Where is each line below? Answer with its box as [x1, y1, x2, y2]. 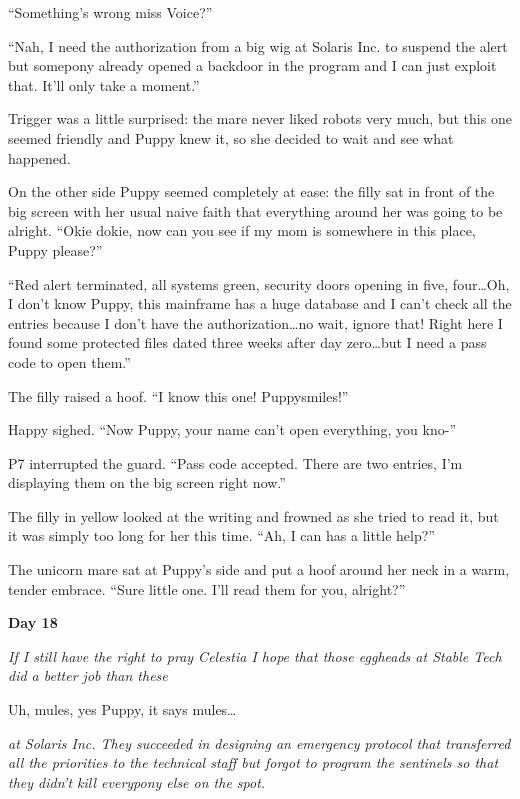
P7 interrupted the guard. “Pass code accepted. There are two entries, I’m [8, 452, 463, 473]
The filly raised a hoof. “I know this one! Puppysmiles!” [8, 385, 349, 406]
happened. [8, 147, 71, 168]
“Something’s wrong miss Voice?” [8, 2, 213, 22]
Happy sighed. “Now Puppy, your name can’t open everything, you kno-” [8, 419, 456, 440]
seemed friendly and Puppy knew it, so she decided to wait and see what [8, 127, 454, 148]
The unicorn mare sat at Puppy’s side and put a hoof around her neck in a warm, [8, 559, 510, 580]
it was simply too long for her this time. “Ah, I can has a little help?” [8, 525, 435, 546]
